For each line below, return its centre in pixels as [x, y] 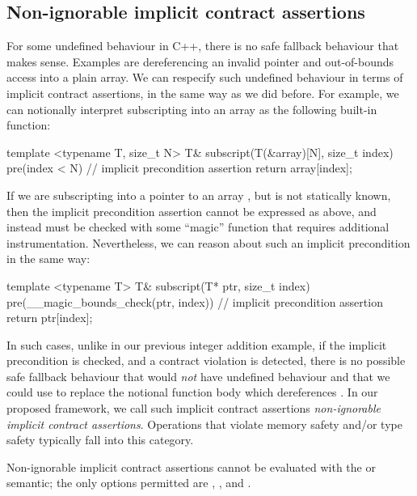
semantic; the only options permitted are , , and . [129, 483]
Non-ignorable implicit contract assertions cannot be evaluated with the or [191, 466]
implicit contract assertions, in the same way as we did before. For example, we [203, 93]
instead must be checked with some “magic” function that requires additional [198, 227]
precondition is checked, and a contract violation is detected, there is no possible [206, 360]
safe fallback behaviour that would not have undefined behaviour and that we [198, 376]
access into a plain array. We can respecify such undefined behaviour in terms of [205, 77]
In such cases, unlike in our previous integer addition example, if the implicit [197, 344]
